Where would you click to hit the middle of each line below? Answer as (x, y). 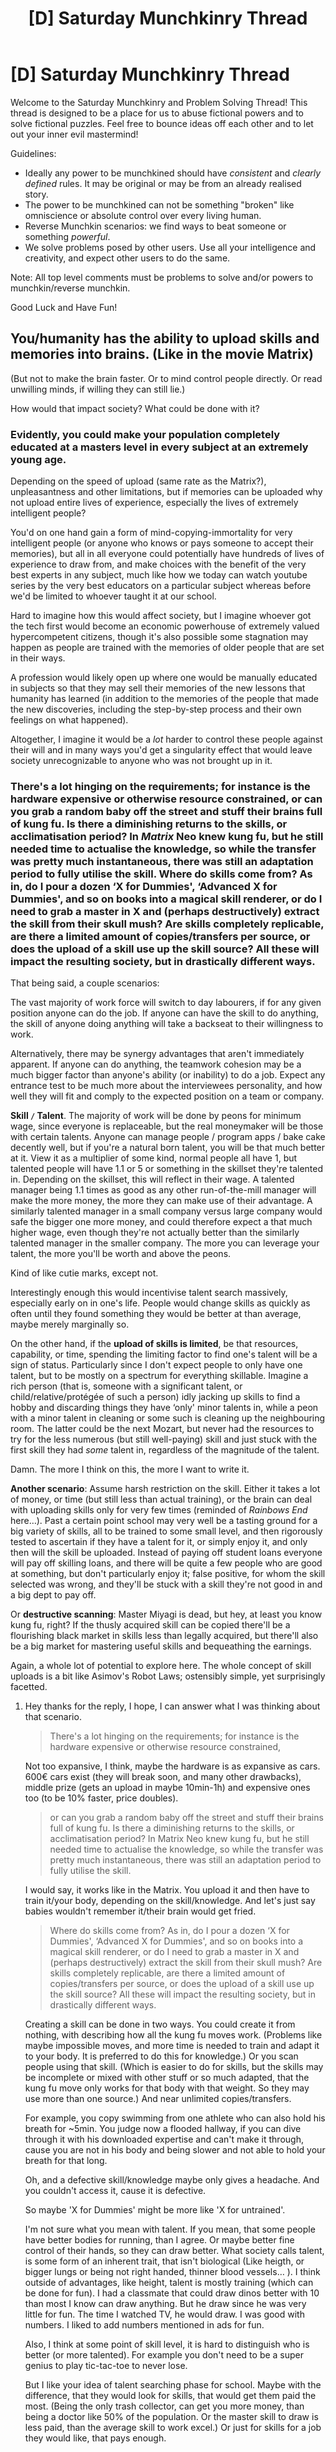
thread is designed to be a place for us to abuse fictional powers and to (157, 113)
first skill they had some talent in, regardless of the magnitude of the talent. (165, 1450)
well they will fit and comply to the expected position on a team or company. (167, 1096)
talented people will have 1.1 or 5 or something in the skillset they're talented (167, 1169)
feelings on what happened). (69, 720)
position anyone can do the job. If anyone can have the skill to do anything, (164, 1013)
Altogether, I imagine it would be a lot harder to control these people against (166, 739)
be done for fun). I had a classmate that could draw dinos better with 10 (172, 2293)
